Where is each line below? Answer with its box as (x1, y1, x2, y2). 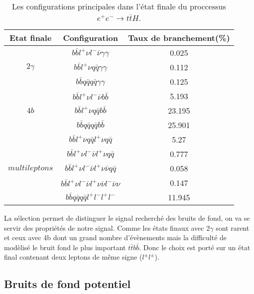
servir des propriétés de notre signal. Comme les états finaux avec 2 (4, 222, 210, 233)
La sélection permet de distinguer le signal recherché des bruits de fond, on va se (4, 213, 250, 223)
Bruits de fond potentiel (4, 276, 131, 292)
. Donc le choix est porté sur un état (139, 242, 251, 252)
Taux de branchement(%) (128, 32, 230, 43)
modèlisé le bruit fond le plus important (4, 242, 126, 252)
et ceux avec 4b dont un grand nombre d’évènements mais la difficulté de (4, 232, 227, 243)
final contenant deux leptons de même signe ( (4, 252, 142, 262)
